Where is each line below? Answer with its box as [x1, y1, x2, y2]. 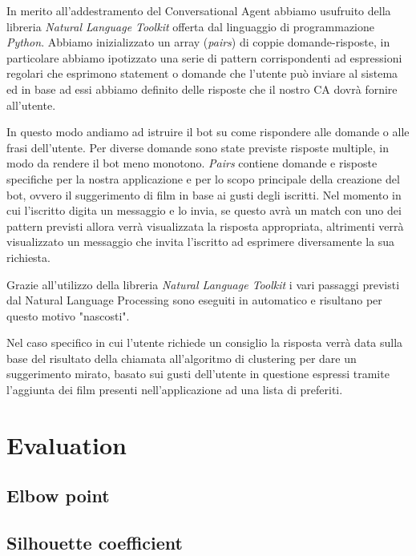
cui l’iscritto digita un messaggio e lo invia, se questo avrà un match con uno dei [6, 202, 402, 219]
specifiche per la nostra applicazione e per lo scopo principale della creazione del [6, 170, 400, 187]
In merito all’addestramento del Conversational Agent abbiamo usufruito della [6, 2, 391, 18]
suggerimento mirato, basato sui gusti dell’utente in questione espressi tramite [6, 365, 390, 382]
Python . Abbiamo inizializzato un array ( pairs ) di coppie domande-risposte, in [6, 34, 390, 50]
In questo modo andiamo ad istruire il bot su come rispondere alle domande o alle [6, 123, 410, 140]
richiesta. [6, 248, 50, 265]
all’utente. [6, 96, 56, 113]
